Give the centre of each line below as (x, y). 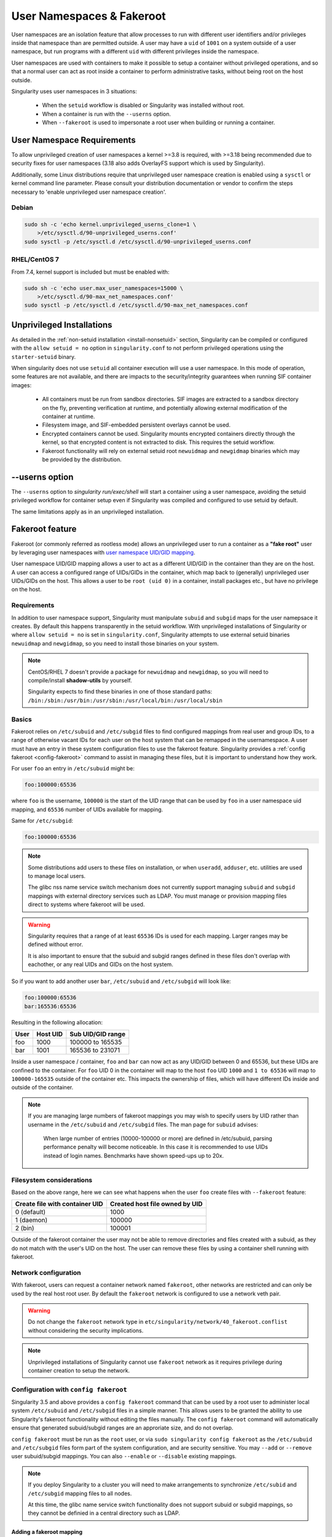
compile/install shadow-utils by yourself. (80, 680)
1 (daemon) (31, 1220)
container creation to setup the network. (79, 1370)
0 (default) (30, 1212)
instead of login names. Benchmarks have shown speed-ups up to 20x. (134, 1155)
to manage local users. (57, 875)
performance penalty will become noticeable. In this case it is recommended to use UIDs (156, 1147)
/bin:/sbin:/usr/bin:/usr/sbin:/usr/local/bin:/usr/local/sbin (125, 700)
